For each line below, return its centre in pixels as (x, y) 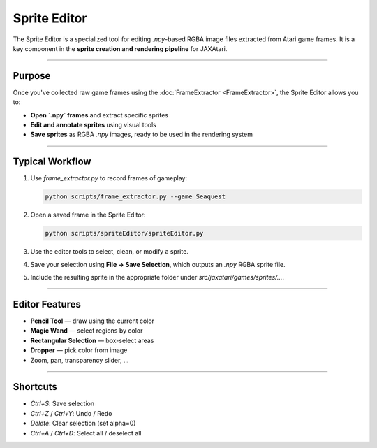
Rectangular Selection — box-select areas (92, 340)
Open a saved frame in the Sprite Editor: (88, 215)
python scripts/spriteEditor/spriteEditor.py (124, 233)
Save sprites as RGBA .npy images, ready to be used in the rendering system (141, 135)
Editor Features (47, 304)
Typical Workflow (52, 162)
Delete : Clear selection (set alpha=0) (83, 424)
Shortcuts (35, 387)
